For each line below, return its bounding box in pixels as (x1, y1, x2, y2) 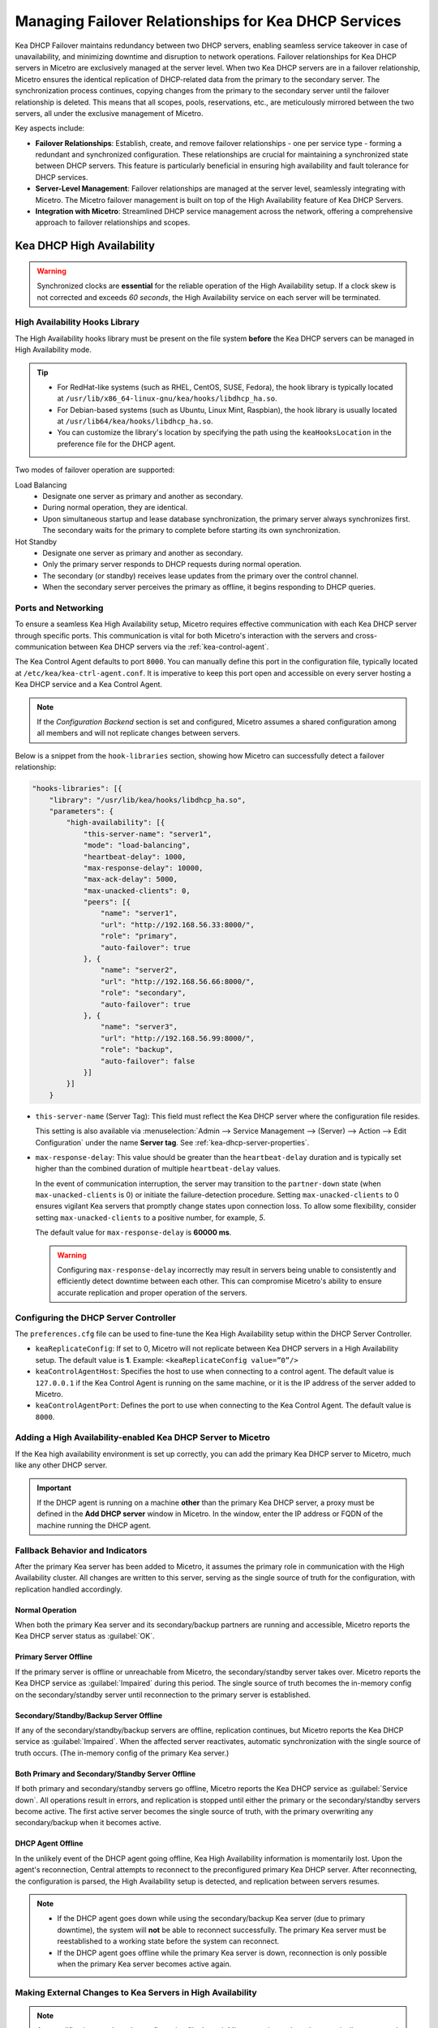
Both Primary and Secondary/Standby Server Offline (15, 1768, 196, 1778)
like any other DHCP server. (15, 1460, 108, 1470)
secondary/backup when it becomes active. (15, 1818, 161, 1828)
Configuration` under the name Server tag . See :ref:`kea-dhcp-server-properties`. (35, 1137, 310, 1147)
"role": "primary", (100, 931, 178, 941)
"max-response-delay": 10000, (83, 863, 204, 872)
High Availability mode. (15, 345, 92, 354)
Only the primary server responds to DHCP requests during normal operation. (42, 560, 302, 569)
